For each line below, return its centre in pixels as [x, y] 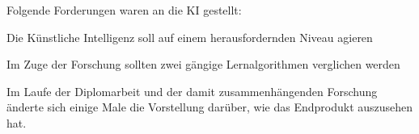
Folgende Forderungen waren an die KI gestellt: [124, 10]
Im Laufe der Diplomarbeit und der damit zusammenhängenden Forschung [192, 91]
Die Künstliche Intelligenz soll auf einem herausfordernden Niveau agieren [190, 37]
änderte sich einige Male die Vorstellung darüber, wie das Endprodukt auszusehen [210, 107]
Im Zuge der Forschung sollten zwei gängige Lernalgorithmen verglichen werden [203, 64]
